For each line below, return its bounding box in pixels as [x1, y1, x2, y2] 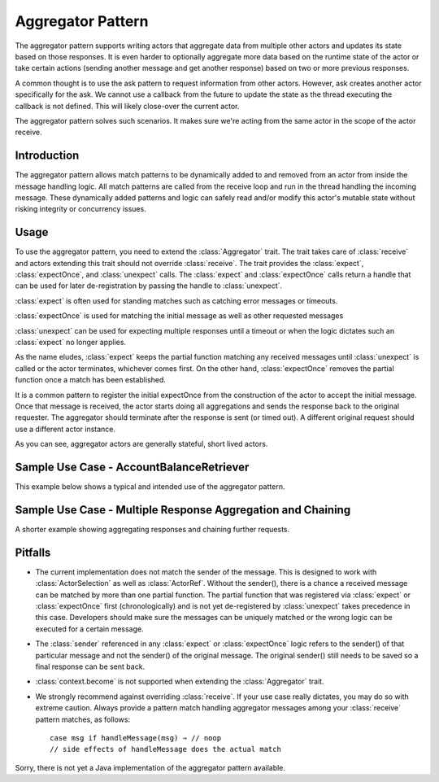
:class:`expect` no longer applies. [15, 338, 126, 347]
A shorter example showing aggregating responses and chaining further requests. [15, 524, 290, 534]
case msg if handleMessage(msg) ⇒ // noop [50, 733, 222, 742]
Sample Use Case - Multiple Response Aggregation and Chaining [15, 503, 351, 517]
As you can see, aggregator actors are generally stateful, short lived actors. [15, 439, 268, 449]
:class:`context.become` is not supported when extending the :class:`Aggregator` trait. [35, 676, 324, 687]
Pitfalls [15, 545, 51, 559]
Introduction [15, 149, 80, 163]
